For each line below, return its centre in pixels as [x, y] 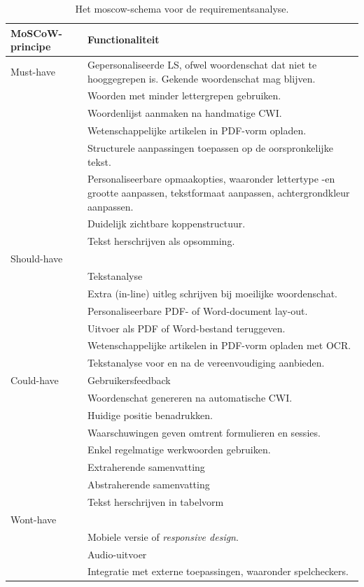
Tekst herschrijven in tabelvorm [155, 501]
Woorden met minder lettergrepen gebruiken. [184, 96]
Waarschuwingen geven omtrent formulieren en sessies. [204, 432]
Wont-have [34, 519]
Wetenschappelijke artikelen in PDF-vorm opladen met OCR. [219, 345]
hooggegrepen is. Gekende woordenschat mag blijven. [201, 78]
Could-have [35, 380]
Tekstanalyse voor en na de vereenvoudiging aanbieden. [206, 363]
